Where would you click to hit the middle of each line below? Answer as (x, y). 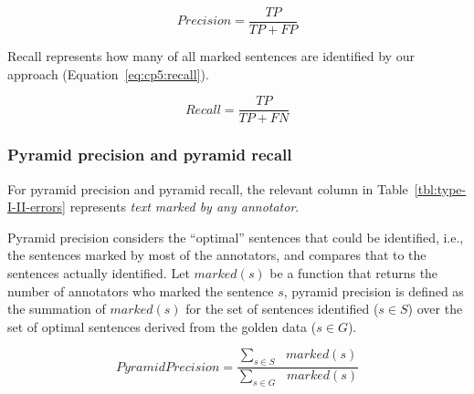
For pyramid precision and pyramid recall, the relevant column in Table (208, 188)
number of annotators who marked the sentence (141, 290)
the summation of (57, 309)
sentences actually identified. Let (99, 272)
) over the (435, 309)
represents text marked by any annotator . (184, 207)
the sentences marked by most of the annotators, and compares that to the (217, 255)
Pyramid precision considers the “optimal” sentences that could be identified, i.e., (236, 237)
